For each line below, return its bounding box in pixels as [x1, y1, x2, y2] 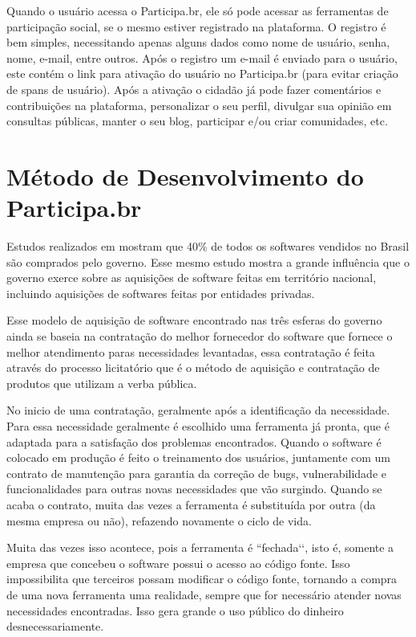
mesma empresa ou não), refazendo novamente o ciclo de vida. [6, 512, 312, 529]
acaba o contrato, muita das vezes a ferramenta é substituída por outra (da [6, 496, 376, 512]
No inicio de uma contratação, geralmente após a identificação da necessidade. [6, 402, 390, 419]
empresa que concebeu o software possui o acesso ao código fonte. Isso [6, 554, 350, 571]
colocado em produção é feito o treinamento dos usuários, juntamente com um [6, 449, 391, 466]
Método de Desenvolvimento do [6, 159, 364, 192]
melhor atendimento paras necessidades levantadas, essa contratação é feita [6, 343, 375, 360]
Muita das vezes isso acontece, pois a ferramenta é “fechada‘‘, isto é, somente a [6, 539, 394, 556]
